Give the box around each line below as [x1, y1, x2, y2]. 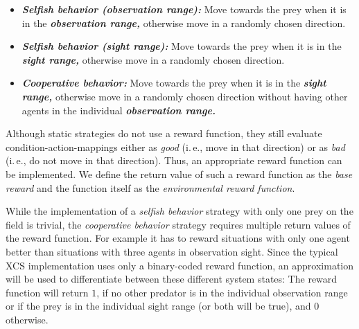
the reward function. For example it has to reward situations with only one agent [6, 231, 350, 245]
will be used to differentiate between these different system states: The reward [6, 272, 338, 286]
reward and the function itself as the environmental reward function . [6, 180, 295, 195]
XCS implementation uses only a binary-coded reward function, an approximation [6, 258, 354, 272]
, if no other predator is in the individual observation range [96, 285, 348, 299]
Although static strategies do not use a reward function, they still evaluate [6, 126, 322, 141]
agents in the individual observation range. [21, 103, 216, 117]
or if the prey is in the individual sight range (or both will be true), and [6, 299, 311, 313]
